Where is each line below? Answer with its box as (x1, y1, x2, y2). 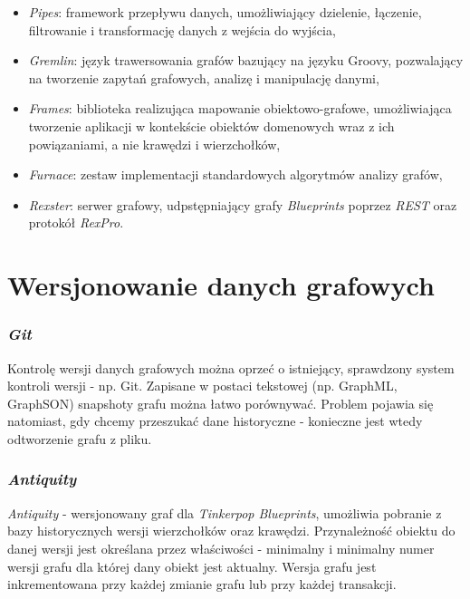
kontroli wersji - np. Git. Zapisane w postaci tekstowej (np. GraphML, (7, 376, 398, 395)
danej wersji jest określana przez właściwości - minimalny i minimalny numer (7, 538, 435, 557)
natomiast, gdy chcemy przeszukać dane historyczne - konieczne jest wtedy (7, 411, 423, 430)
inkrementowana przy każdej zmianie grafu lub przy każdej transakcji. (7, 575, 397, 594)
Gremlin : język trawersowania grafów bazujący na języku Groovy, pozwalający (28, 51, 464, 70)
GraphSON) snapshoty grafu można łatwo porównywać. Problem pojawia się (7, 393, 434, 412)
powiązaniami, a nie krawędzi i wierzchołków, (28, 134, 281, 153)
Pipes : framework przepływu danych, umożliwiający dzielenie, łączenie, (28, 3, 422, 21)
